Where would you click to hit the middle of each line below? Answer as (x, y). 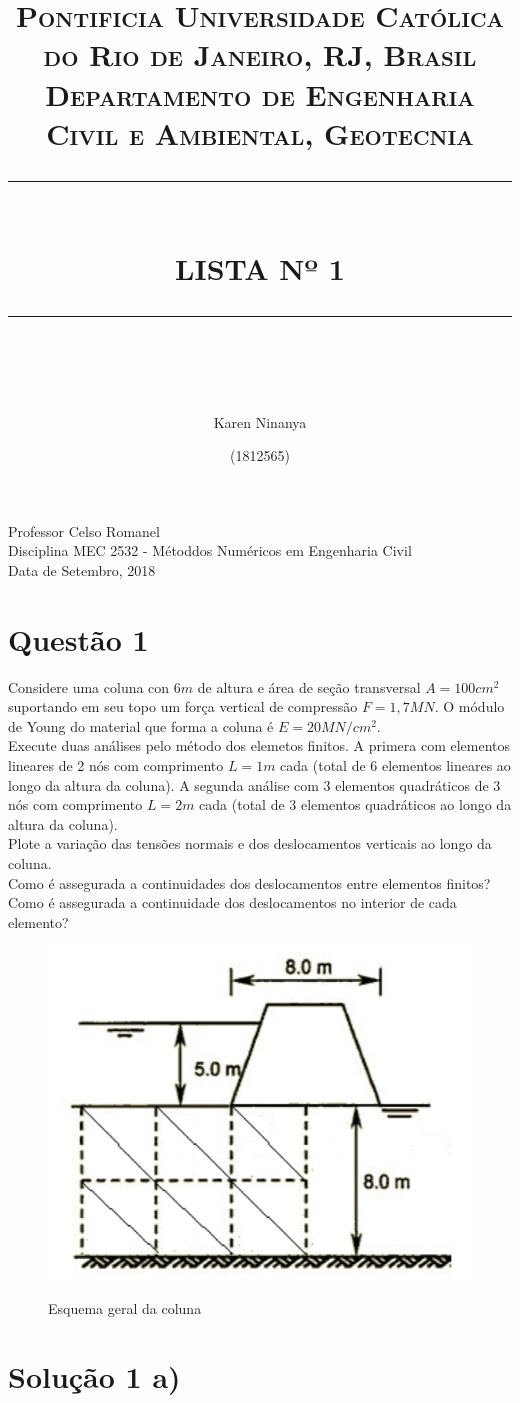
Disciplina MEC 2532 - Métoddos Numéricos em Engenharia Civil (210, 550)
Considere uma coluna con (89, 686)
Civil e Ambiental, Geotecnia (260, 132)
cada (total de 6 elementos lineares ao (395, 764)
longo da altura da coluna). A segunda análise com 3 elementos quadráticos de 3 (254, 784)
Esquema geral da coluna (125, 1307)
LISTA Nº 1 (260, 268)
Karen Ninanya (260, 421)
